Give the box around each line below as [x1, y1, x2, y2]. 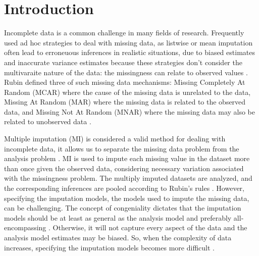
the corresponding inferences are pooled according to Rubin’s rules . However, [4, 183, 245, 193]
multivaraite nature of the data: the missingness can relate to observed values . [4, 67, 248, 77]
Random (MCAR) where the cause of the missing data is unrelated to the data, [4, 86, 251, 97]
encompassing [4, 222, 46, 233]
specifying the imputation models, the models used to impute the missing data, [4, 192, 249, 203]
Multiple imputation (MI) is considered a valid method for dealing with [4, 133, 226, 144]
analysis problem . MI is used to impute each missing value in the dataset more [4, 153, 250, 164]
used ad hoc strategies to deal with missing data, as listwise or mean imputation [4, 37, 253, 47]
